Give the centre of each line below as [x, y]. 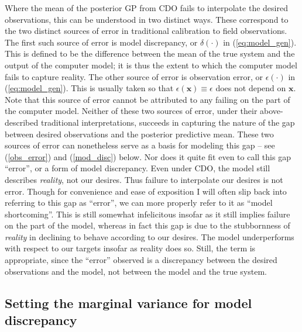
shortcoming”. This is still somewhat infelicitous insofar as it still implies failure [147, 214]
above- [272, 111]
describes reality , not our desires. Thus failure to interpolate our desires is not [144, 179]
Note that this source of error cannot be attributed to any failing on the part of [147, 99]
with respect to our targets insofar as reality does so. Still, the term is [130, 248]
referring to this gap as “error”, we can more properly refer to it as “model [139, 203]
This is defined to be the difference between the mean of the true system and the [150, 53]
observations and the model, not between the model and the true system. [136, 271]
